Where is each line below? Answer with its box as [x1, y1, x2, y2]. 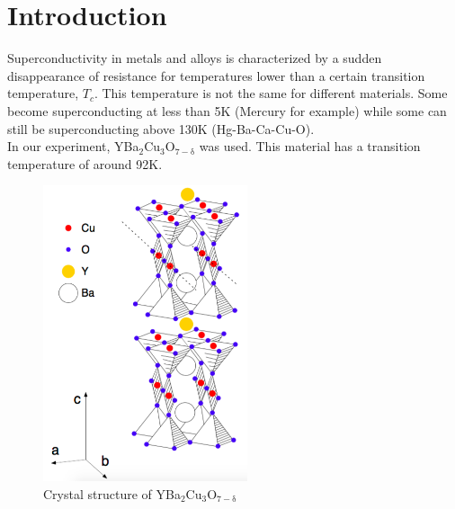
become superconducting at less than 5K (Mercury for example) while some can [7, 101, 447, 120]
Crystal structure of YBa [43, 484, 181, 503]
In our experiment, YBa [7, 137, 139, 156]
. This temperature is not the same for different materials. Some [94, 84, 448, 103]
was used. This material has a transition [199, 137, 421, 156]
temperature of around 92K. [7, 154, 163, 173]
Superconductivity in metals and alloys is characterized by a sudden [7, 49, 382, 67]
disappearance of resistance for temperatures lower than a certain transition [7, 66, 425, 85]
